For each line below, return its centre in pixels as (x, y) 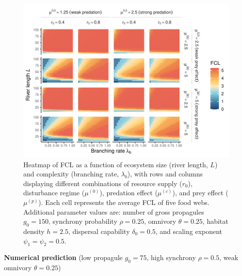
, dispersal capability (99, 231)
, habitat (215, 221)
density (34, 231)
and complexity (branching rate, (71, 174)
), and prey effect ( (200, 193)
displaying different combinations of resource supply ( (103, 183)
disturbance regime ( (54, 193)
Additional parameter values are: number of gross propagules (114, 211)
